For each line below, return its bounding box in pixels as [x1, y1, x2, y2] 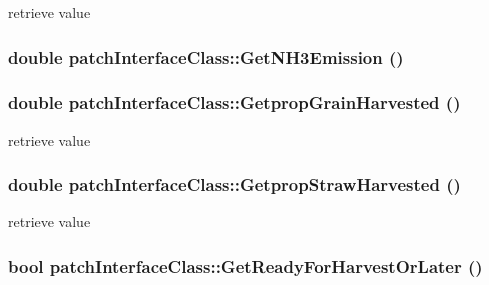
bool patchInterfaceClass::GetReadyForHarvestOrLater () [8, 253, 483, 278]
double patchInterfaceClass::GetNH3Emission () [8, 44, 404, 69]
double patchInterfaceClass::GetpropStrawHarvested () [8, 172, 461, 197]
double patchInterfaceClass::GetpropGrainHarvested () [8, 90, 461, 115]
